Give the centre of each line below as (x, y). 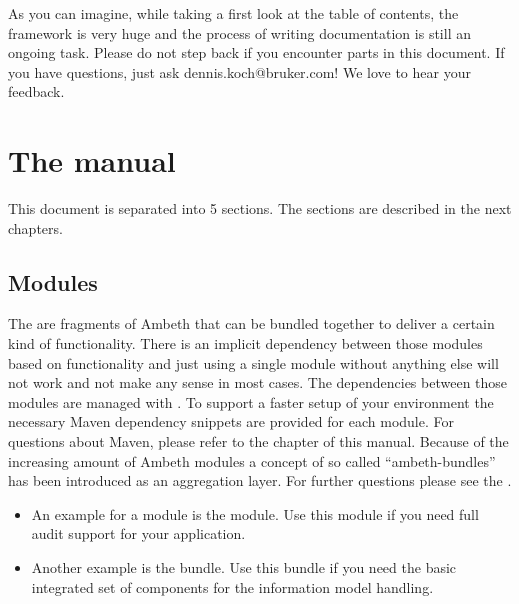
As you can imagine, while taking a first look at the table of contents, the (233, 13)
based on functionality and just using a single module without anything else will (253, 362)
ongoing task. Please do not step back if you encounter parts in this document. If (256, 52)
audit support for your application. (138, 533)
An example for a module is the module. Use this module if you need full (255, 513)
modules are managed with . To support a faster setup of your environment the (251, 401)
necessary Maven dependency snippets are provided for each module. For (231, 421)
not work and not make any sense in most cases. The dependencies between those (258, 382)
